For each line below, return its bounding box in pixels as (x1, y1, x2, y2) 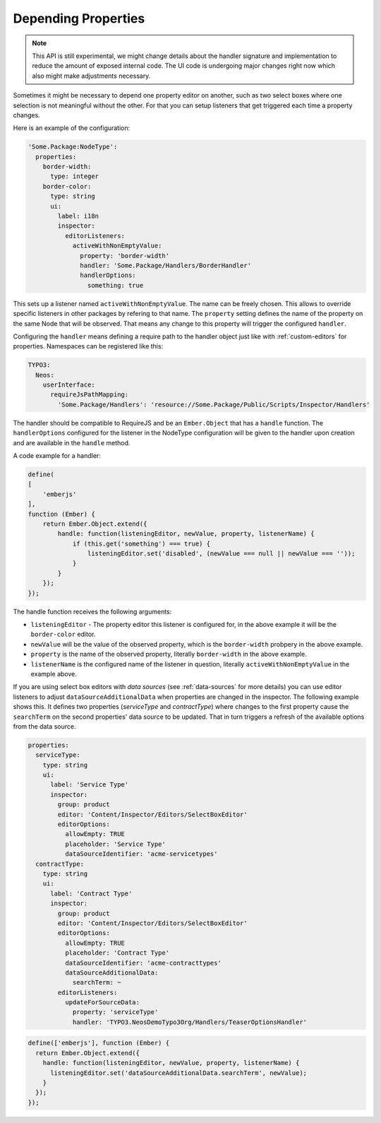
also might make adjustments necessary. (32, 71, 151, 80)
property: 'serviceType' (72, 1008, 159, 1016)
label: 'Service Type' (50, 781, 129, 789)
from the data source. (13, 722, 76, 731)
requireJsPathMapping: (50, 391, 129, 399)
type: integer (50, 172, 99, 180)
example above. (30, 669, 78, 678)
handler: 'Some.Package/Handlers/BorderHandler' (80, 261, 252, 269)
